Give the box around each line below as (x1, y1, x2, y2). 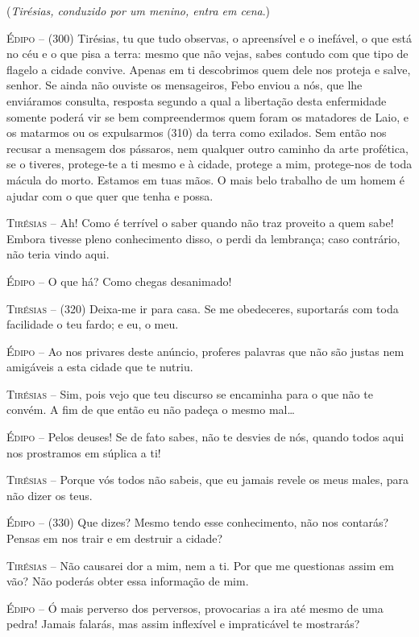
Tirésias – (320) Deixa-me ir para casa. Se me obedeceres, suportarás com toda (6, 300, 399, 316)
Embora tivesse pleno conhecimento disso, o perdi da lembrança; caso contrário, (6, 230, 400, 246)
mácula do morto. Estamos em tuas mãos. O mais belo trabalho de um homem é (6, 171, 405, 188)
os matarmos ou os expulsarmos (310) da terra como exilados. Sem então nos (6, 124, 387, 141)
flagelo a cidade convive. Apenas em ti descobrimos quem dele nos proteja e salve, (6, 60, 411, 77)
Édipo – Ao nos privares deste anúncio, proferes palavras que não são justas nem (6, 342, 404, 359)
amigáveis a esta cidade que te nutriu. (6, 358, 193, 375)
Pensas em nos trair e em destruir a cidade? (6, 530, 223, 547)
